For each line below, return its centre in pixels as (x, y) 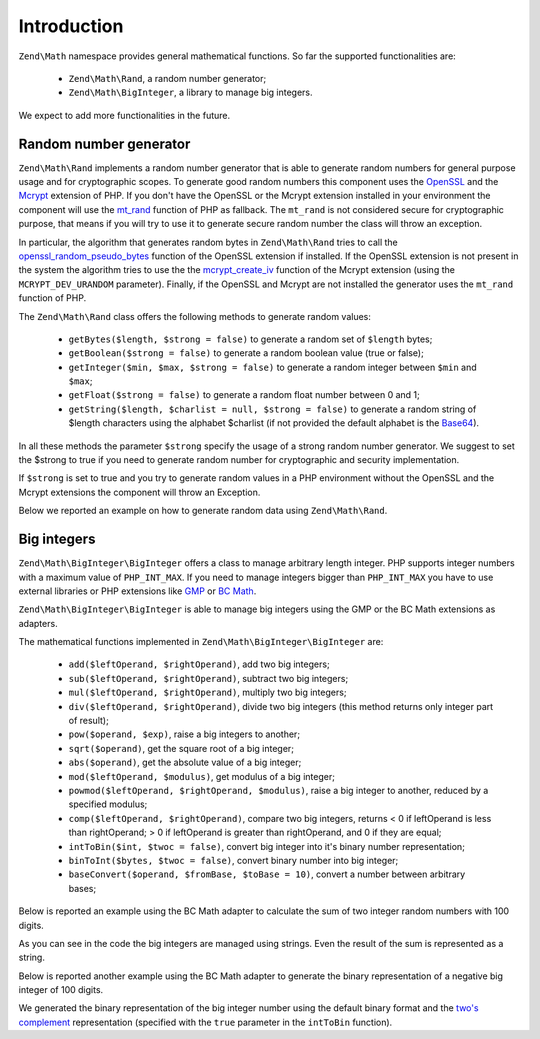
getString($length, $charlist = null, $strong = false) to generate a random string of (272, 409)
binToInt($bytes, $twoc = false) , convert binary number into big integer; (233, 860)
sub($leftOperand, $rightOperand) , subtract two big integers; (208, 678)
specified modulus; (108, 804)
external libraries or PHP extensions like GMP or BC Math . (137, 591)
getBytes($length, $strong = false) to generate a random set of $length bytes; (250, 339)
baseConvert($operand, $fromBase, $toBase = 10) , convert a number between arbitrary (267, 874)
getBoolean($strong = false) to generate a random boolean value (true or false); (246, 353)
